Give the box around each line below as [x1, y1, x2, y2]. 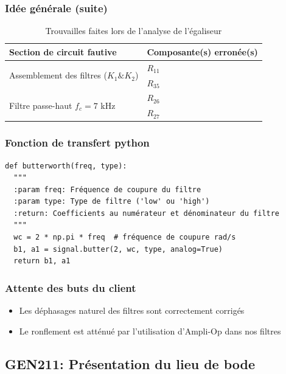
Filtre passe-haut [9, 99, 72, 111]
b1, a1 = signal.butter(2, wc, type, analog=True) [13, 244, 223, 254]
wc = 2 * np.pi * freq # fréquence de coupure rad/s [13, 233, 236, 242]
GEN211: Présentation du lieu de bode [5, 354, 256, 373]
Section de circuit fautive [9, 45, 117, 58]
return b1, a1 [13, 257, 71, 266]
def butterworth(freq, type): [5, 161, 127, 170]
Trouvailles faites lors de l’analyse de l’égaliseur [45, 24, 222, 37]
